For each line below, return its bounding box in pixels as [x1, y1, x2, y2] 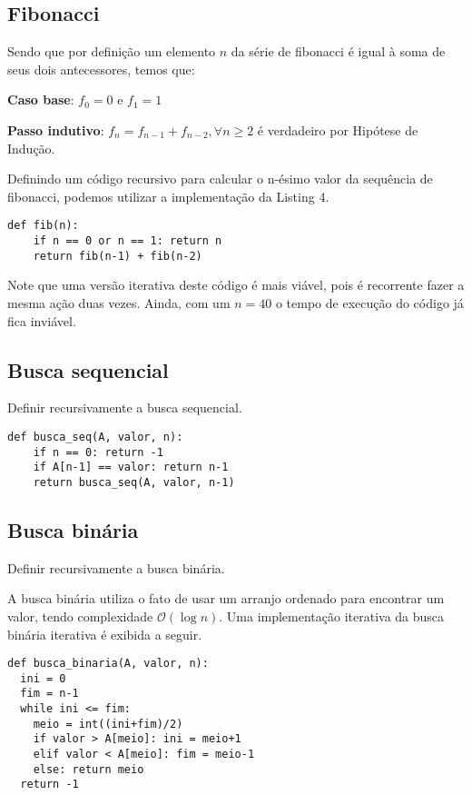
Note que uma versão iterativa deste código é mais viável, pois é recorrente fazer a [7, 275, 465, 294]
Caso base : [7, 90, 74, 109]
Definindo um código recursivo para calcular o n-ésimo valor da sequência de [7, 169, 433, 188]
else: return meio [33, 762, 144, 776]
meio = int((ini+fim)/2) [33, 717, 183, 730]
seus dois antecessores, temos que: [7, 59, 195, 78]
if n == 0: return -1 [33, 445, 163, 459]
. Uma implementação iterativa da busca [219, 606, 445, 625]
